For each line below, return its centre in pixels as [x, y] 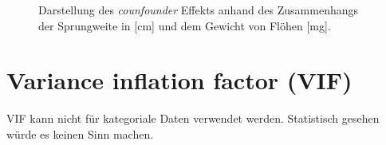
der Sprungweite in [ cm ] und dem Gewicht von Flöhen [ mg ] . [185, 25]
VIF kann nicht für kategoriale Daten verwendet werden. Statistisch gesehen [193, 118]
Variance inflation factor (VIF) [179, 80]
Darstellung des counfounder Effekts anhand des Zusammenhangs [198, 10]
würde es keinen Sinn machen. [80, 133]
